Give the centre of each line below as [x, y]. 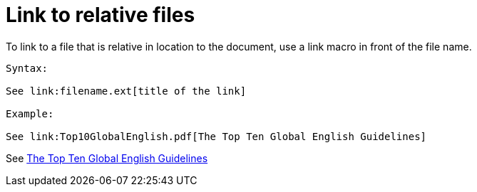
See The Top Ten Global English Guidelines [107, 158]
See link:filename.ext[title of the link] [126, 91]
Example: [30, 113]
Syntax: [27, 68]
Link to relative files [101, 15]
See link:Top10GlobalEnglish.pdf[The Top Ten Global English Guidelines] [216, 136]
